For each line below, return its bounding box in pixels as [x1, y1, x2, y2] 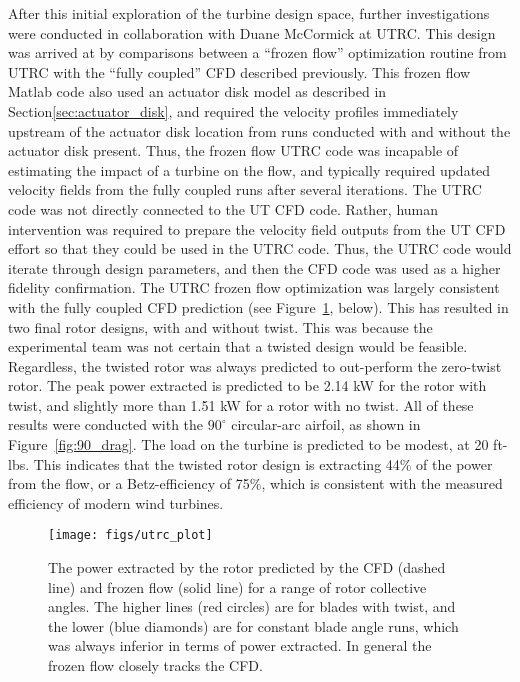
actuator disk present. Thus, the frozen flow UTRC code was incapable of [8, 140, 459, 161]
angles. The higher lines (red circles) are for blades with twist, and [48, 596, 456, 617]
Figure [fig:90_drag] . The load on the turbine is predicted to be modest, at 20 [8, 434, 489, 455]
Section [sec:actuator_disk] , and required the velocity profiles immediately [8, 100, 459, 121]
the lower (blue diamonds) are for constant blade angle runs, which [48, 615, 459, 636]
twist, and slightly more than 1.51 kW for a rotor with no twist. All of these [8, 394, 474, 415]
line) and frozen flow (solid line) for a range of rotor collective [48, 576, 427, 597]
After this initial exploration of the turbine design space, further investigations [8, 3, 490, 23]
